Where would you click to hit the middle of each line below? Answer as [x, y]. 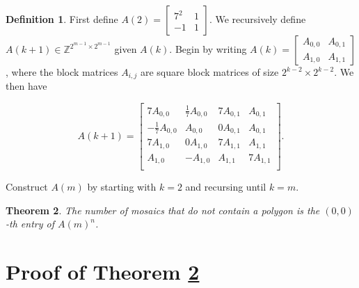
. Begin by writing [208, 49]
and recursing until [226, 187]
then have [26, 86]
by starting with [122, 187]
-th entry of [30, 224]
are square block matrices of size [209, 72]
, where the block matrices [62, 72]
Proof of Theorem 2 [103, 272]
